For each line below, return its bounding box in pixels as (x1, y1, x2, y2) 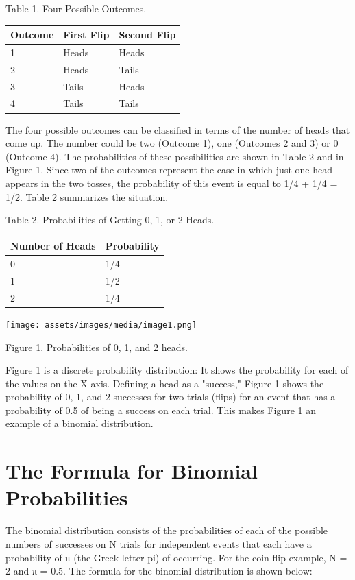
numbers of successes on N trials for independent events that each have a (5, 536, 312, 551)
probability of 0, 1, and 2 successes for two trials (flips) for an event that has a (5, 389, 336, 404)
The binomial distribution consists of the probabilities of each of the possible (5, 523, 328, 537)
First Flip (63, 27, 110, 42)
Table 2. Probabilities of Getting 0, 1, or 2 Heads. (5, 213, 215, 227)
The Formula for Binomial (5, 457, 258, 485)
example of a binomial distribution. (5, 416, 154, 431)
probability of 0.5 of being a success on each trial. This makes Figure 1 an (5, 402, 316, 417)
